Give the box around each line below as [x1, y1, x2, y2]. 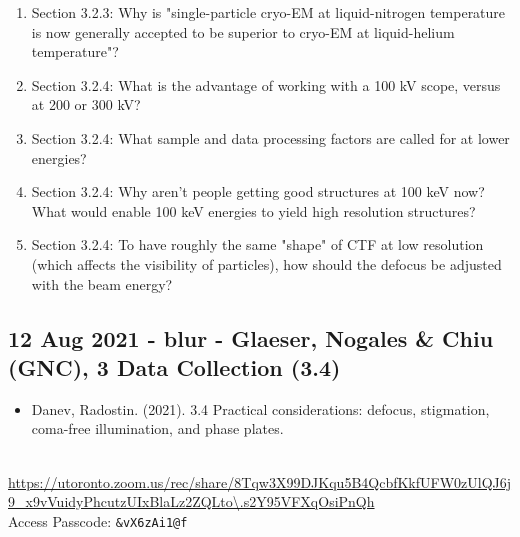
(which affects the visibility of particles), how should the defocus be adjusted [31, 253, 502, 274]
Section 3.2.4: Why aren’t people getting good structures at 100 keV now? [31, 181, 485, 202]
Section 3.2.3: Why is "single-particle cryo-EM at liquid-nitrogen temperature [31, 2, 506, 22]
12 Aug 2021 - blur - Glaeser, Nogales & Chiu [8, 322, 494, 353]
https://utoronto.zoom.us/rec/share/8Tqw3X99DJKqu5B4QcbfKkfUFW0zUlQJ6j [8, 471, 512, 492]
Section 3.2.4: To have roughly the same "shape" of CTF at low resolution [31, 234, 484, 255]
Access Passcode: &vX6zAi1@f [8, 510, 188, 531]
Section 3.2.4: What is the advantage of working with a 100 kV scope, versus [31, 74, 501, 95]
